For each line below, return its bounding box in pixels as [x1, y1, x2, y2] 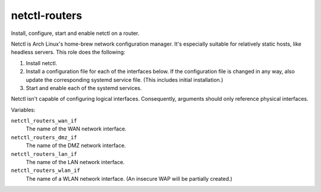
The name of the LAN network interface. [26, 159, 125, 166]
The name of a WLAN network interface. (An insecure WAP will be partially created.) [26, 175, 233, 182]
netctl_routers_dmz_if [11, 134, 77, 140]
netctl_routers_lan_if [11, 151, 77, 157]
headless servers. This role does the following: [11, 49, 125, 56]
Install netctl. [26, 59, 58, 66]
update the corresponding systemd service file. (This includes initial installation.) [26, 76, 224, 83]
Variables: [11, 106, 36, 113]
